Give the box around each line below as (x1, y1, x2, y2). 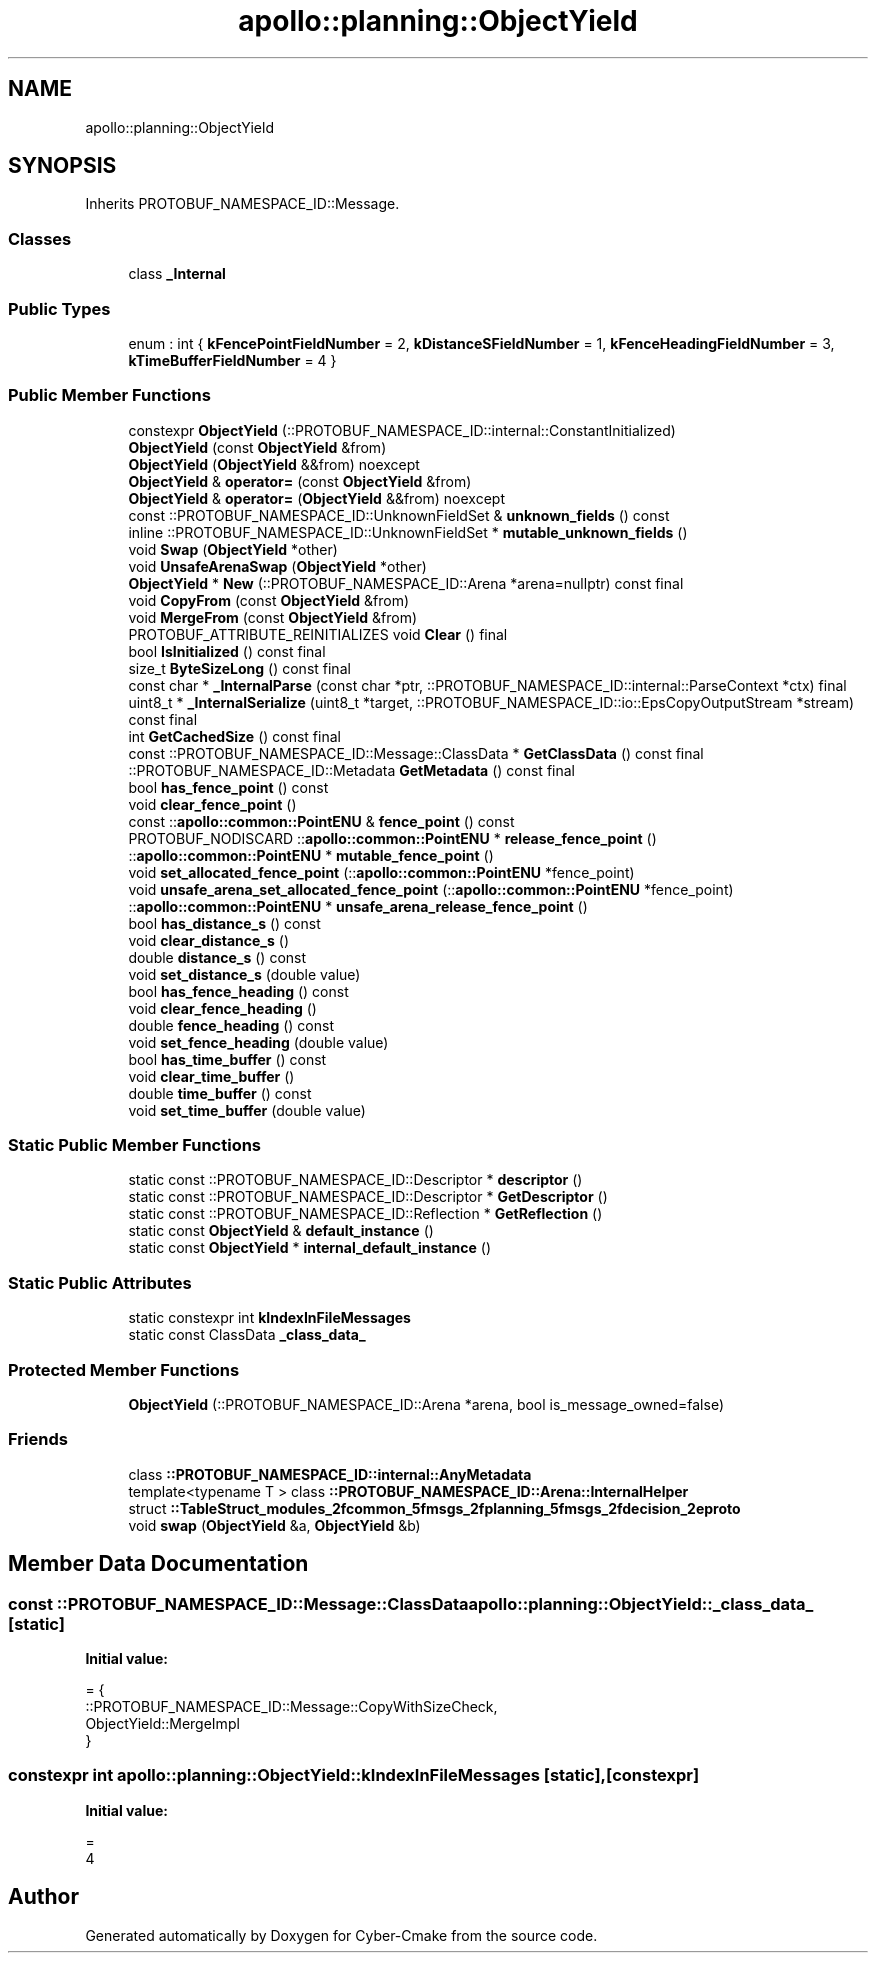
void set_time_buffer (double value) (128, 1101, 366, 1119)
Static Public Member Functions (8, 1135, 262, 1156)
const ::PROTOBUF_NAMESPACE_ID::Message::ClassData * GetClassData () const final (128, 744, 704, 762)
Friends (8, 1429, 68, 1450)
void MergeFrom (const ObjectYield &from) (128, 608, 418, 626)
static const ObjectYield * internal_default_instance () (128, 1239, 492, 1257)
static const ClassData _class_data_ (128, 1326, 366, 1344)
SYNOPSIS (8, 153, 117, 179)
